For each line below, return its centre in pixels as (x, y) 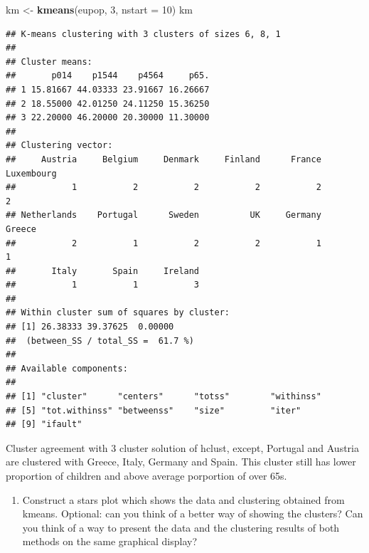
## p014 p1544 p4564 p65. (108, 76)
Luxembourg (31, 173)
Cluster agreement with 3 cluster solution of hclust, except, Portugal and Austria (182, 447)
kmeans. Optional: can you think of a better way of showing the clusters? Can (193, 513)
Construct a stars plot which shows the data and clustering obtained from (183, 499)
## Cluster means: (49, 62)
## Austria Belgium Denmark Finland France (164, 159)
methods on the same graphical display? (110, 541)
